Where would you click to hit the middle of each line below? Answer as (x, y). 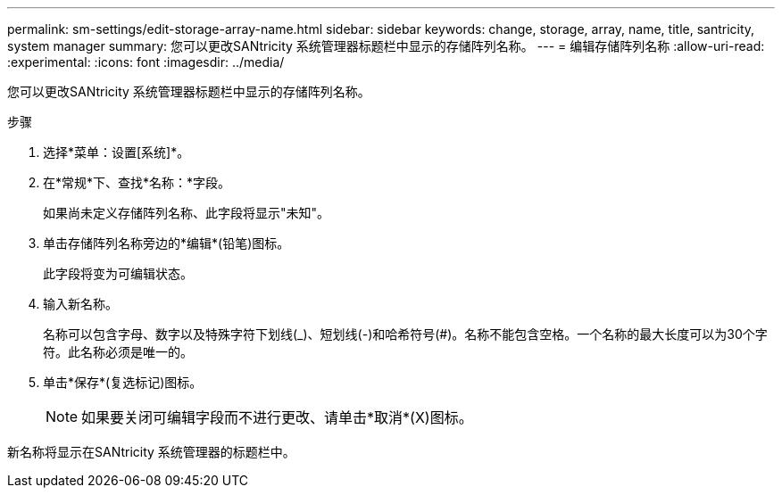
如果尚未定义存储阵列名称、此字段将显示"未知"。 (187, 213)
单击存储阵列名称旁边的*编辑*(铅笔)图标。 (166, 243)
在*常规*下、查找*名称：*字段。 (137, 182)
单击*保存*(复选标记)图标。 (123, 382)
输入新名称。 (80, 304)
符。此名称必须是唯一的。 (118, 352)
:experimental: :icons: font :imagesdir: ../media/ (146, 62)
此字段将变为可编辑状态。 (118, 273)
